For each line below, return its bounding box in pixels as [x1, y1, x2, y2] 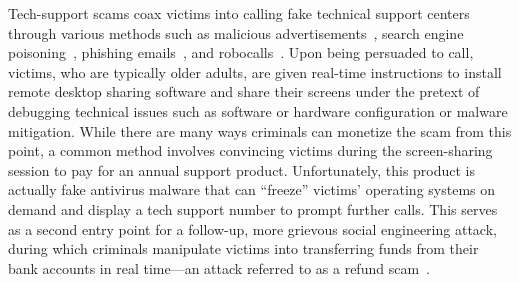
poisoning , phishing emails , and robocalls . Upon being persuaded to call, [8, 42, 474, 63]
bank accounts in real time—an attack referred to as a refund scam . [8, 257, 430, 278]
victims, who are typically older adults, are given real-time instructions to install [8, 61, 502, 82]
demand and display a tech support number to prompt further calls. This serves [8, 198, 498, 219]
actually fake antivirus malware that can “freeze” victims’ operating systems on [8, 179, 496, 200]
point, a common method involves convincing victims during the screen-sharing [8, 140, 493, 161]
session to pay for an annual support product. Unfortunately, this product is [8, 159, 476, 180]
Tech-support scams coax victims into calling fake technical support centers [8, 3, 470, 23]
